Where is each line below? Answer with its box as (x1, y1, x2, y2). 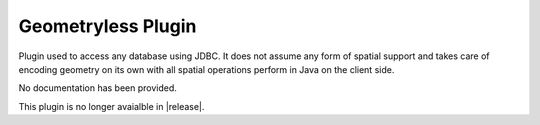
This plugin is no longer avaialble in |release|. (18, 100, 205, 112)
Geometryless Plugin (18, 15, 197, 37)
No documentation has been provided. (18, 82, 177, 94)
